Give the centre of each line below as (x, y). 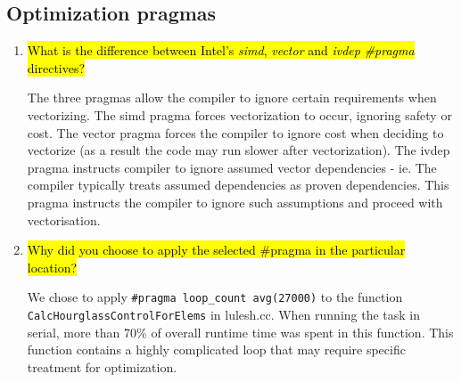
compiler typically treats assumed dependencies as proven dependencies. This (238, 185)
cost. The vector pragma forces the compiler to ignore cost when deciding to (235, 132)
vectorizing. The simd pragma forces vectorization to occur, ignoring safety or (239, 114)
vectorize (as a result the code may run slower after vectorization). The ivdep (239, 150)
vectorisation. (64, 219)
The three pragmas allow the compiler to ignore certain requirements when (232, 98)
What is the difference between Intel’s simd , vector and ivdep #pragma (221, 50)
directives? (56, 67)
